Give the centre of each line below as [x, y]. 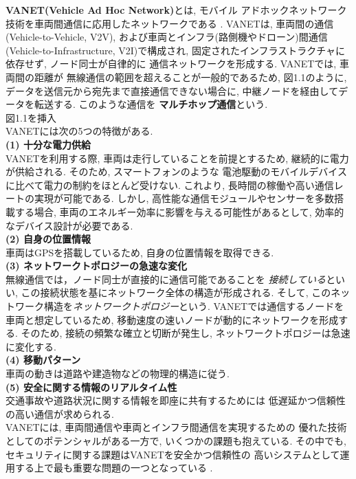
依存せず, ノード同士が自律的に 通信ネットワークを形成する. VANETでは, [171, 64]
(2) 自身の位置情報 [48, 239]
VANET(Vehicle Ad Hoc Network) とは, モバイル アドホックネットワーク [176, 10]
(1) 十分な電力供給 [48, 144]
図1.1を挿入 [31, 117]
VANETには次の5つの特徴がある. [79, 131]
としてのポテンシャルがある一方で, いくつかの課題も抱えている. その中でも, [176, 441]
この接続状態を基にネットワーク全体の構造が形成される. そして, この [176, 292]
